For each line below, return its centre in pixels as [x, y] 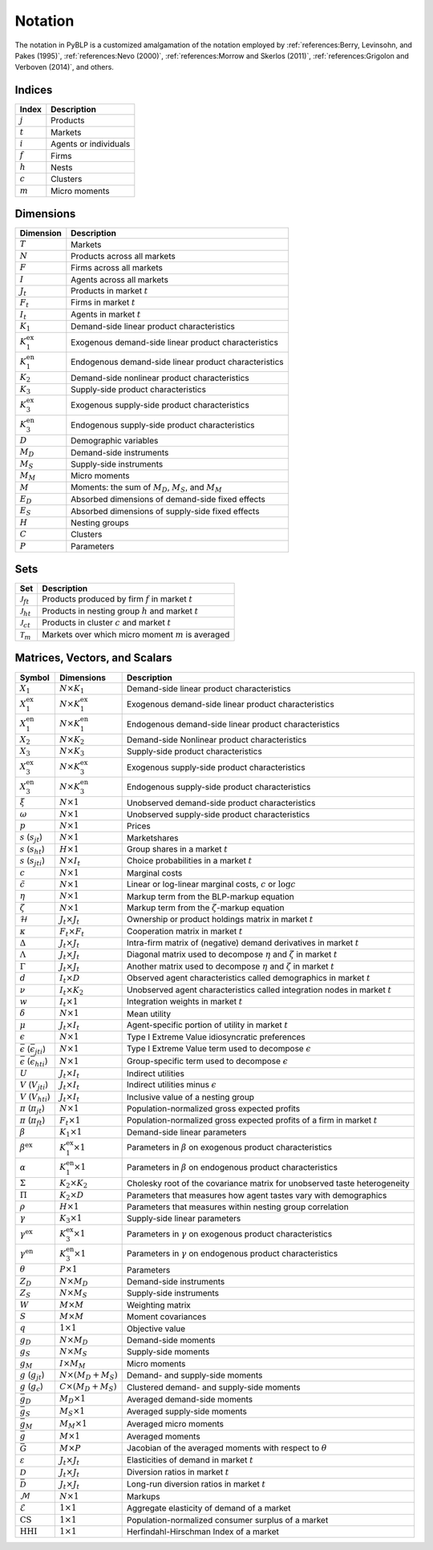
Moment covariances [167, 1317]
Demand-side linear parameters [187, 1132]
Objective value [156, 1329]
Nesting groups [100, 523]
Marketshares [153, 838]
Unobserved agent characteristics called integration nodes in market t [259, 989]
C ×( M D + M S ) [88, 1388]
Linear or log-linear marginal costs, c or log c [211, 884]
